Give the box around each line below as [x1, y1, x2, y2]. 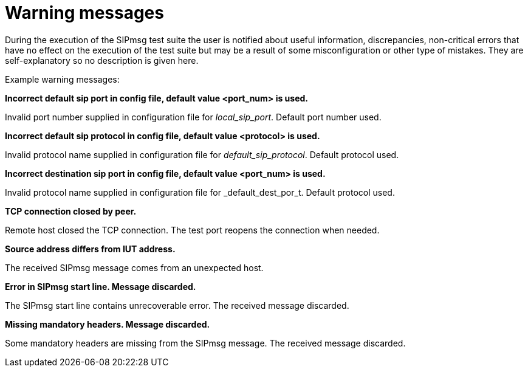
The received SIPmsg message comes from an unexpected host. [5, 262, 264, 273]
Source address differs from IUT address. [5, 243, 176, 254]
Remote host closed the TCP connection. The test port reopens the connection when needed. [5, 224, 380, 235]
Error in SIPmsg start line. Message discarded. [5, 281, 196, 292]
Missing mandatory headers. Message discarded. [5, 319, 210, 329]
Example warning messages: [5, 74, 120, 84]
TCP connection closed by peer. [5, 205, 137, 216]
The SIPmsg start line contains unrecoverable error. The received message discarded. [5, 300, 349, 311]
